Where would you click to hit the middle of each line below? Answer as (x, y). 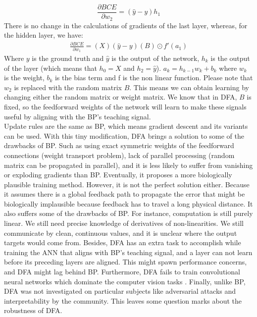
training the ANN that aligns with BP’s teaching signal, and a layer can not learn (128, 252)
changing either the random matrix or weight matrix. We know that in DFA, (121, 97)
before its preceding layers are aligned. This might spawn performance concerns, (126, 262)
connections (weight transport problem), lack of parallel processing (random (119, 155)
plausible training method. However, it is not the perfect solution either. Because (127, 184)
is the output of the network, (155, 58)
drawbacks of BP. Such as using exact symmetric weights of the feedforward (119, 145)
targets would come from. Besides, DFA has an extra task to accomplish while (123, 242)
